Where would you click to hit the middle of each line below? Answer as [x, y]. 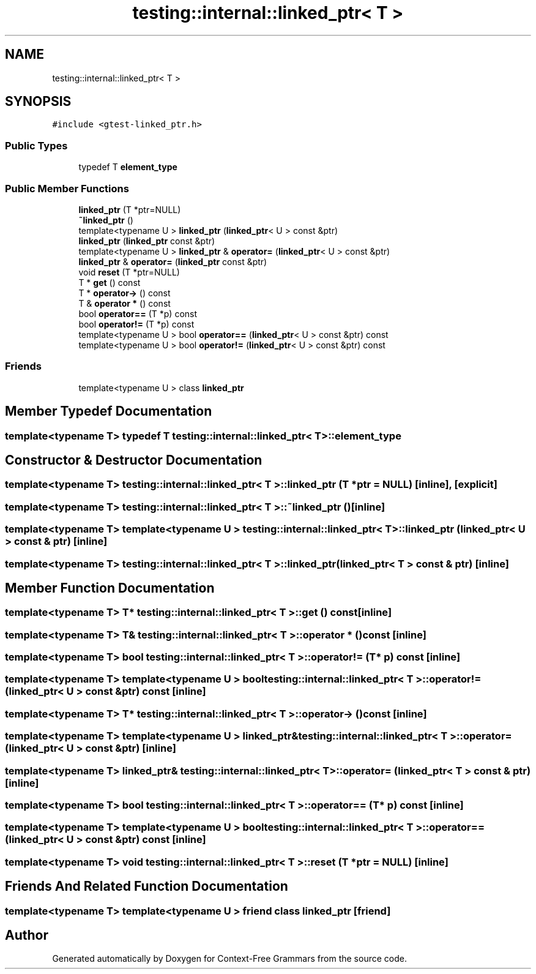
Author [27, 935]
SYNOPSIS [38, 102]
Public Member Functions [67, 188]
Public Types [36, 145]
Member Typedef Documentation [109, 411]
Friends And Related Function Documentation [147, 886]
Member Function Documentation [110, 588]
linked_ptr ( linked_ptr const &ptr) [147, 241]
